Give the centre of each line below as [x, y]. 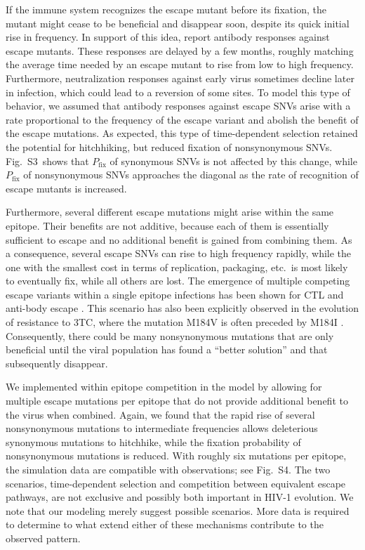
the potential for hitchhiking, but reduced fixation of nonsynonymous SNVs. [169, 146]
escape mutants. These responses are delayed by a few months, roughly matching [180, 50]
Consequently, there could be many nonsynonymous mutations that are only [170, 335]
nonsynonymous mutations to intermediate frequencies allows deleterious [162, 428]
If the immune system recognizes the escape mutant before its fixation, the [166, 9]
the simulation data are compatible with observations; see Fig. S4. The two [168, 469]
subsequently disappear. [57, 363]
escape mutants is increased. [66, 188]
